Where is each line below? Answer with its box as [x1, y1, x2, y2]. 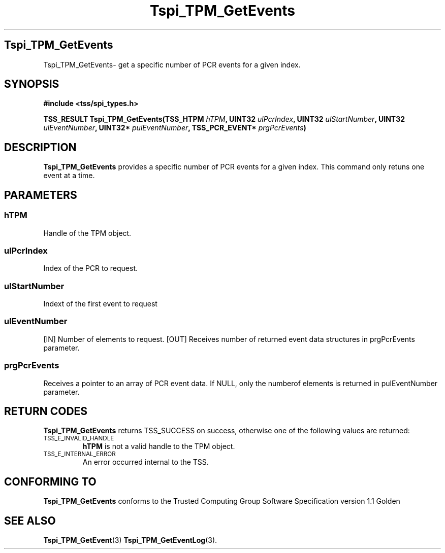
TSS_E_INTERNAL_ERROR [43, 451, 116, 458]
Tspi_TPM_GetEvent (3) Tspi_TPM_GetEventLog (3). [43, 536, 217, 545]
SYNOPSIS [4, 78, 59, 91]
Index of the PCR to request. [43, 264, 138, 273]
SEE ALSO [4, 514, 56, 527]
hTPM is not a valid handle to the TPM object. [82, 442, 235, 451]
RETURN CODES [4, 404, 88, 418]
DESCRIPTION [4, 141, 77, 154]
